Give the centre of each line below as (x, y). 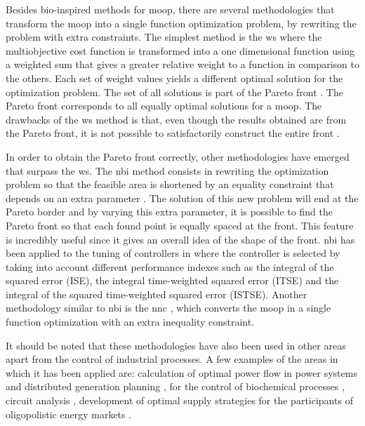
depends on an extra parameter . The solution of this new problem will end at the (182, 198)
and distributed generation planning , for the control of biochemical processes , (175, 386)
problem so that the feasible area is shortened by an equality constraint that (170, 184)
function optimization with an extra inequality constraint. (130, 322)
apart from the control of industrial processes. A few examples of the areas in (172, 359)
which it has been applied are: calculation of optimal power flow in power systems (181, 372)
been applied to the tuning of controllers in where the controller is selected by (173, 253)
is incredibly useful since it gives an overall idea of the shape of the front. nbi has (180, 239)
